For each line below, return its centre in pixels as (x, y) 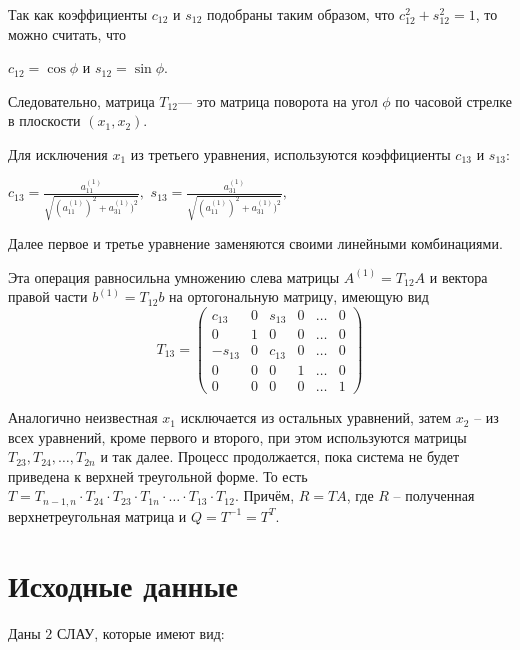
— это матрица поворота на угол (278, 100)
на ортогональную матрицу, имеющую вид (299, 296)
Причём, (269, 495)
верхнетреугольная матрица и (97, 515)
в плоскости (44, 120)
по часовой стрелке (453, 100)
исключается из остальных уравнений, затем (316, 417)
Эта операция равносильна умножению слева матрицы (174, 276)
